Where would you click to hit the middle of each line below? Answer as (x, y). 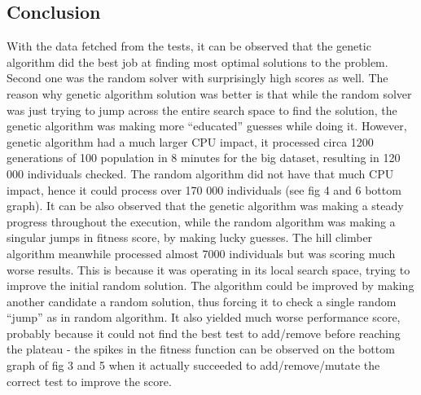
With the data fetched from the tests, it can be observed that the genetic (189, 46)
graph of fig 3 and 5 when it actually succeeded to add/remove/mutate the (193, 365)
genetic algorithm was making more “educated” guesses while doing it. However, (207, 126)
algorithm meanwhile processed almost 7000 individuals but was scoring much (201, 253)
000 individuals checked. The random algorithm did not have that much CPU (200, 173)
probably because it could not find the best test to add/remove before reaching (204, 333)
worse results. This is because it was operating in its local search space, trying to (208, 269)
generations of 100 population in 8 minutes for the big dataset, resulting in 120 (204, 158)
